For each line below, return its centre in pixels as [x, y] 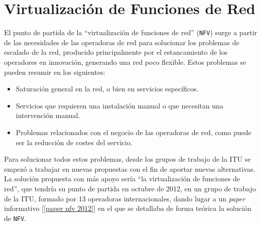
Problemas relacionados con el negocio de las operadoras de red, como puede [134, 132]
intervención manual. [48, 115]
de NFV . [15, 218]
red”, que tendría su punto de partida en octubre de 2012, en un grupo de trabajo [130, 188]
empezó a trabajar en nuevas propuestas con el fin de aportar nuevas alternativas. [130, 168]
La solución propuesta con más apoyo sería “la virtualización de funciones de [122, 179]
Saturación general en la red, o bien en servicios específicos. [107, 89]
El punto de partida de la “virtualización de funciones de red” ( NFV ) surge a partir [130, 32]
